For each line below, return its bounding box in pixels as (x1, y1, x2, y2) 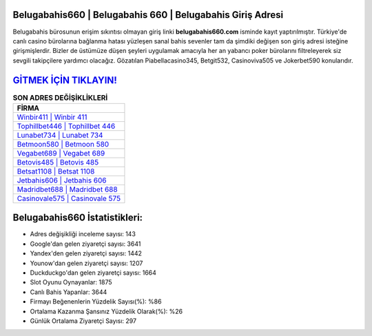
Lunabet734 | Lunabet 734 (17, 130, 103, 140)
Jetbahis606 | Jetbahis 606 (17, 176, 107, 185)
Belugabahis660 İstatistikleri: (12, 212, 143, 224)
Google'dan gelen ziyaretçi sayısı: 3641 (30, 240, 141, 248)
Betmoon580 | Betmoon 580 (17, 139, 110, 149)
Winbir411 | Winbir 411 (17, 112, 87, 122)
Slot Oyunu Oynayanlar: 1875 (30, 278, 112, 286)
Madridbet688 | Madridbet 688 (17, 185, 118, 194)
